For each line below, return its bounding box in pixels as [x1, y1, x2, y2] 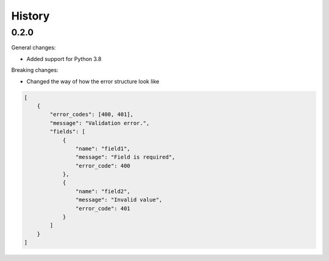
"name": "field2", [75, 188, 130, 195]
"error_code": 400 [75, 162, 130, 169]
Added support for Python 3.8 [26, 55, 102, 62]
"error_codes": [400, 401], [49, 111, 134, 118]
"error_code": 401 [75, 205, 130, 212]
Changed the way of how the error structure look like [26, 77, 160, 85]
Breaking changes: [11, 66, 58, 74]
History [11, 9, 50, 23]
